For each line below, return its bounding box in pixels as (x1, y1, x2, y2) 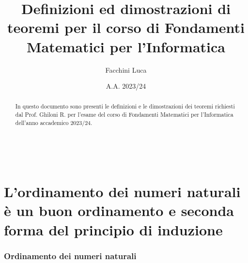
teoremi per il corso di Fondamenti (7, 17, 245, 37)
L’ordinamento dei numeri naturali (4, 182, 241, 201)
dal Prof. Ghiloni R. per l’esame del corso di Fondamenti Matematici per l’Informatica (15, 110, 233, 119)
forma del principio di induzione (4, 219, 223, 239)
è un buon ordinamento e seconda (4, 201, 234, 220)
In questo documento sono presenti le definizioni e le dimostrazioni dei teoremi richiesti (15, 102, 235, 110)
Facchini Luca (105, 64, 147, 75)
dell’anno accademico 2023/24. (15, 118, 93, 126)
